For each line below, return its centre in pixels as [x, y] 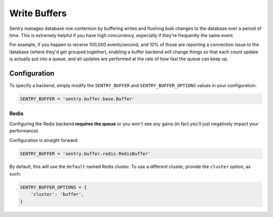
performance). [25, 131]
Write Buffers [38, 13]
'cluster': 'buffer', [57, 194]
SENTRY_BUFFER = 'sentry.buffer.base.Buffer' [77, 99]
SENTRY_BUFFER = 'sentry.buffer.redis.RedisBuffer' [85, 154]
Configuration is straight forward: [44, 140]
